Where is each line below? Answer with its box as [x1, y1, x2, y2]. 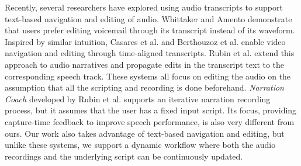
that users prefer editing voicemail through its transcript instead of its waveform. [5, 24, 295, 36]
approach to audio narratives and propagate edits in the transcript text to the [5, 58, 285, 70]
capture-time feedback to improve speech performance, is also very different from [5, 115, 295, 127]
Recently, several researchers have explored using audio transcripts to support [5, 1, 283, 13]
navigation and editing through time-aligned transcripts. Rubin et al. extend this [5, 47, 295, 59]
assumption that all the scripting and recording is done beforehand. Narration [5, 81, 284, 94]
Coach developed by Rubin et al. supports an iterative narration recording [5, 92, 271, 105]
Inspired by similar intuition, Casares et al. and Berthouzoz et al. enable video [5, 35, 286, 47]
